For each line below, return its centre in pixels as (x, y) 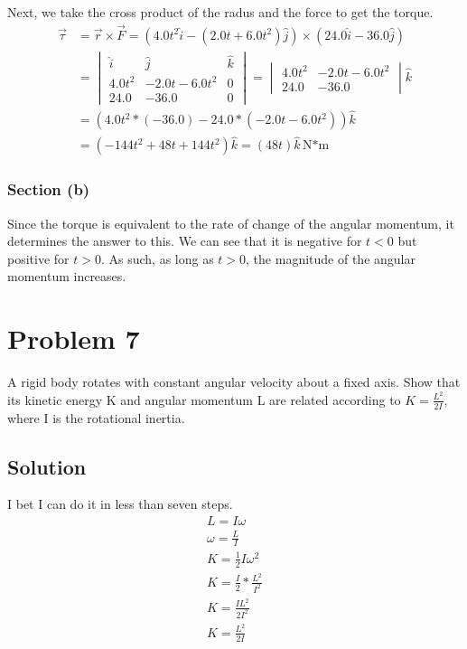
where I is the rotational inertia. (96, 417)
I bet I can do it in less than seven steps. (120, 504)
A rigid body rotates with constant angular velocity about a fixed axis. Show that (234, 382)
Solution (47, 466)
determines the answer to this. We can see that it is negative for (185, 241)
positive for (38, 258)
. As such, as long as (157, 258)
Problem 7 (74, 339)
